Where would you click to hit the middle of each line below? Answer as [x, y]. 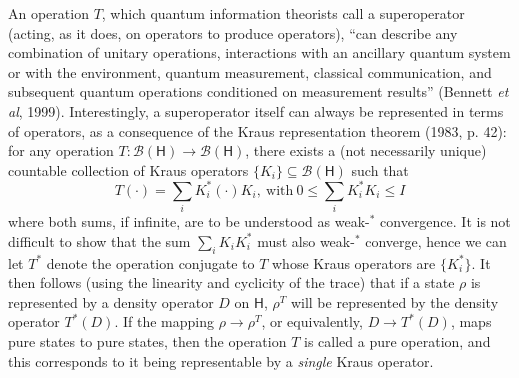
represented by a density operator [111, 301]
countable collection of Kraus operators [128, 169]
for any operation [61, 150]
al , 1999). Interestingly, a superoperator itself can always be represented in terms [256, 110]
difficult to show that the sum [99, 240]
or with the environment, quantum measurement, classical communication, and [250, 71]
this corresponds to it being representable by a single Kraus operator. [221, 360]
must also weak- [306, 240]
